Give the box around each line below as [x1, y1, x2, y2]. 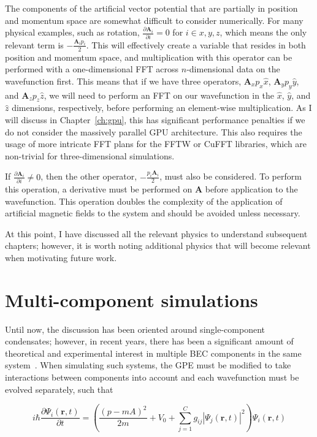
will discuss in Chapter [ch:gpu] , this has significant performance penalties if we [5, 113, 305, 126]
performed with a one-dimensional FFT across [5, 63, 179, 75]
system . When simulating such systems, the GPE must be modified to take [5, 359, 291, 371]
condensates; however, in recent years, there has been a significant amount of [5, 335, 294, 348]
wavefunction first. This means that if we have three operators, [5, 74, 242, 87]
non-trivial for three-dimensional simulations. [5, 149, 175, 162]
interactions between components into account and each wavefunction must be [5, 370, 299, 383]
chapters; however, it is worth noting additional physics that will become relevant [5, 239, 311, 252]
